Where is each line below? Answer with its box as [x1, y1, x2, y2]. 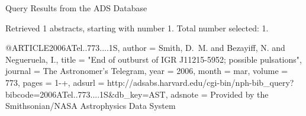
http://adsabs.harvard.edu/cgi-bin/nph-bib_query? [107, 76, 294, 88]
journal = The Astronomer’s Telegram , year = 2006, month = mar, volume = [5, 65, 288, 77]
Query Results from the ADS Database [5, 2, 147, 14]
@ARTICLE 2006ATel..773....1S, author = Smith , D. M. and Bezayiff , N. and [5, 41, 285, 54]
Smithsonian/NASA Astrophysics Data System [5, 99, 176, 112]
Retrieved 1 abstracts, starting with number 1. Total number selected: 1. [5, 21, 269, 34]
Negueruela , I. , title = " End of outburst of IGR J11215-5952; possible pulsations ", [5, 53, 302, 65]
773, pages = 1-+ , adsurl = [5, 76, 105, 88]
